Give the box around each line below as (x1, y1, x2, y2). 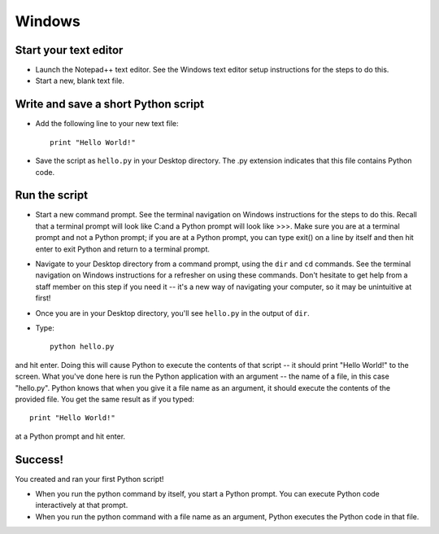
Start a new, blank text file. (35, 76, 125, 85)
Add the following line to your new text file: (35, 119, 179, 129)
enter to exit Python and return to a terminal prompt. (35, 244, 211, 254)
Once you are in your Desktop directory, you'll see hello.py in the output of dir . (35, 308, 311, 317)
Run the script (15, 188, 89, 203)
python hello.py (50, 342, 115, 352)
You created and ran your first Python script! (15, 474, 164, 484)
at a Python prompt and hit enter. (15, 431, 126, 441)
